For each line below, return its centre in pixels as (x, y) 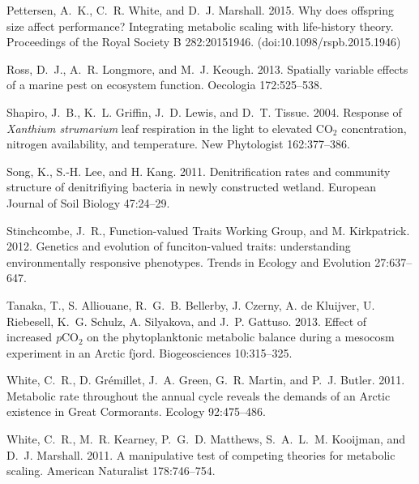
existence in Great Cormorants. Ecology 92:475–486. (136, 411)
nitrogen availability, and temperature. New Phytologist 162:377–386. (178, 144)
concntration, (374, 128)
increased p (34, 337)
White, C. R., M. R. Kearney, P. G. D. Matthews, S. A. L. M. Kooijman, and (206, 439)
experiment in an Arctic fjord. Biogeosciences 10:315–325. (150, 352)
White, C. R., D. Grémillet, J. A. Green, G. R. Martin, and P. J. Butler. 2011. (206, 380)
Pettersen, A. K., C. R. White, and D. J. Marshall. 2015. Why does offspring (201, 10)
